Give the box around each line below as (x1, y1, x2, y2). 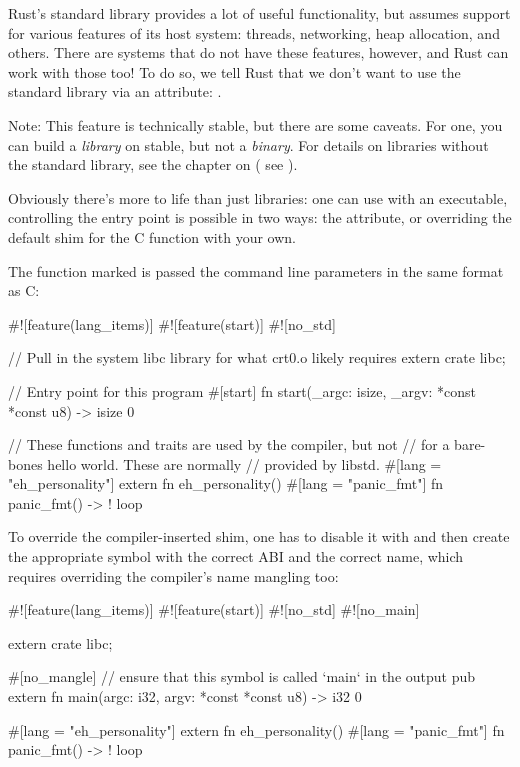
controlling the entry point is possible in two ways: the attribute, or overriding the (8, 207, 512, 228)
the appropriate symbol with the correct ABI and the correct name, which (8, 546, 464, 567)
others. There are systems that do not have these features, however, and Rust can (8, 42, 509, 63)
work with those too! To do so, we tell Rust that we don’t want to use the (8, 61, 461, 82)
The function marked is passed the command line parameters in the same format (8, 260, 504, 281)
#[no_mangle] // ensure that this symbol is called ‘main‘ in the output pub (8, 666, 476, 687)
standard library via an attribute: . (8, 81, 222, 102)
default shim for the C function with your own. (8, 226, 296, 247)
